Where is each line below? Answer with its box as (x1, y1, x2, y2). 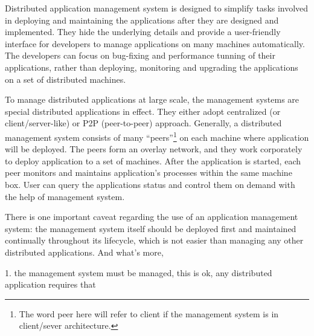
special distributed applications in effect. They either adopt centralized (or (5, 105, 281, 117)
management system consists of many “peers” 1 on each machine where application (5, 129, 309, 143)
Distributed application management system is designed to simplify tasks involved (5, 2, 309, 14)
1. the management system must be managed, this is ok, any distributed (5, 266, 272, 279)
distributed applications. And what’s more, (5, 245, 164, 258)
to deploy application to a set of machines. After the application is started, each (5, 154, 301, 167)
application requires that (5, 278, 96, 291)
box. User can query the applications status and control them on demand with (5, 178, 295, 190)
